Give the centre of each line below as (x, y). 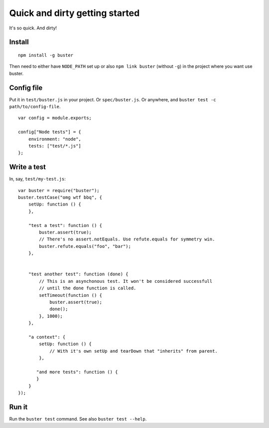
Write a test (27, 167)
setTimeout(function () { (70, 295)
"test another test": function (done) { (78, 274)
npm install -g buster (46, 55)
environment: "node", (55, 139)
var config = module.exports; (55, 118)
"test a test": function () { (65, 225)
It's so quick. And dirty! (33, 28)
